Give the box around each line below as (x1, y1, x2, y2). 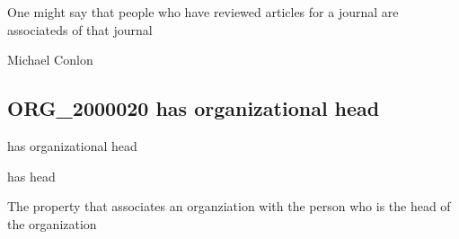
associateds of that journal (7, 20, 153, 39)
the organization (7, 214, 97, 233)
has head (7, 166, 56, 185)
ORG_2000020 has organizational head (7, 94, 380, 122)
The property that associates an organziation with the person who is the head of (7, 197, 451, 216)
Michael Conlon (7, 50, 93, 69)
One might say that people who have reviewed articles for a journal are (7, 3, 399, 21)
